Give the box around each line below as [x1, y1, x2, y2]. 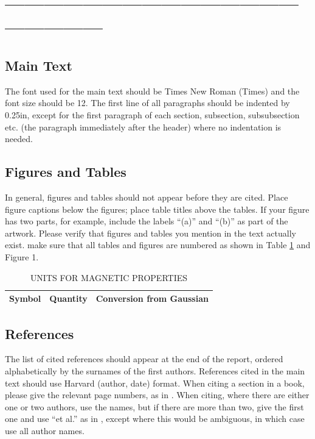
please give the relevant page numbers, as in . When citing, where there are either [5, 388, 310, 401]
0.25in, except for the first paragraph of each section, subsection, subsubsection [5, 108, 300, 121]
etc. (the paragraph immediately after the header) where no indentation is [5, 120, 282, 133]
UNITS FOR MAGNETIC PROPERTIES [30, 271, 188, 284]
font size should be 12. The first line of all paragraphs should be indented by [5, 96, 290, 109]
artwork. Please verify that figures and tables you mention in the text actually [5, 226, 296, 239]
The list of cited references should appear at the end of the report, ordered [5, 352, 283, 365]
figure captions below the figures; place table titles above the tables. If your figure [5, 202, 310, 215]
